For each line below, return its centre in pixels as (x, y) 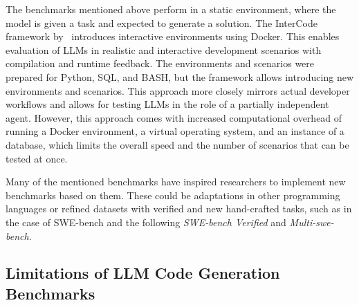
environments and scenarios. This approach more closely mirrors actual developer (178, 90)
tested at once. (37, 158)
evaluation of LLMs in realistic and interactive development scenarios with (164, 49)
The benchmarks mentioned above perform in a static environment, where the (171, 9)
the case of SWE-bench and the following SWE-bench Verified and (146, 222)
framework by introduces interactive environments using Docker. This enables (173, 36)
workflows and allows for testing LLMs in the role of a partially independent (167, 104)
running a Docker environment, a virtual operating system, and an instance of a (175, 131)
